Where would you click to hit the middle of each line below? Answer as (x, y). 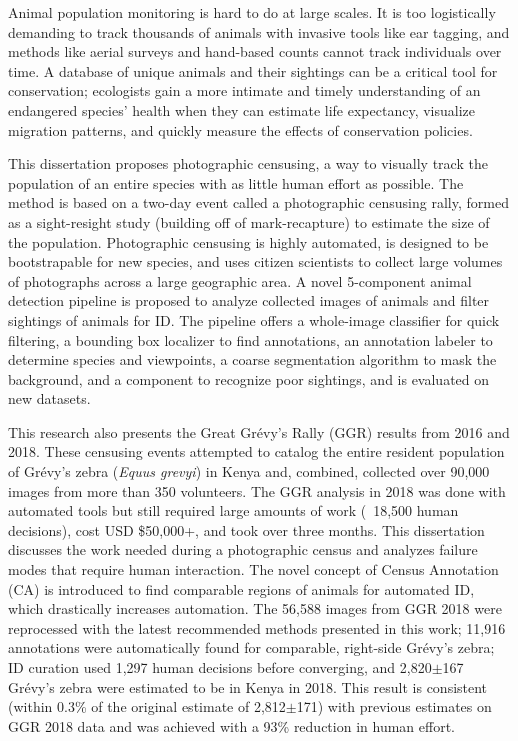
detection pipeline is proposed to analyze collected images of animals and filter (249, 300)
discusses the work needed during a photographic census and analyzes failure (243, 549)
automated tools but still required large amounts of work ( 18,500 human (233, 510)
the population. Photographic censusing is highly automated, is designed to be (248, 241)
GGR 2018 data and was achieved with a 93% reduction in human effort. (231, 725)
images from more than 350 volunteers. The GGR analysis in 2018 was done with (257, 490)
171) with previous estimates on (394, 706)
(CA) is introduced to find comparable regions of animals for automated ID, (241, 588)
